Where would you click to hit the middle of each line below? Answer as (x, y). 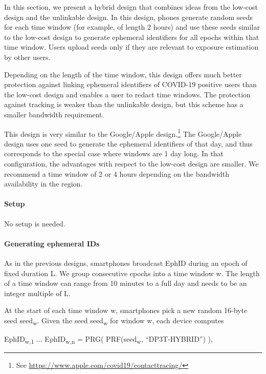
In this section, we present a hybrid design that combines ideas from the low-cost (131, 7)
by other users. (27, 57)
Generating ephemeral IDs (52, 243)
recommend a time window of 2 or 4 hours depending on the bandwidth (117, 173)
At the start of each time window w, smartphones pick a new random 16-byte (126, 310)
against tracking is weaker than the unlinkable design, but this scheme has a (124, 104)
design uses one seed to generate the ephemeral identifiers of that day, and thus (128, 143)
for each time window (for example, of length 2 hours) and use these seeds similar (132, 27)
